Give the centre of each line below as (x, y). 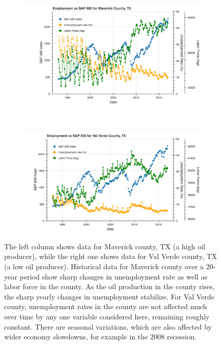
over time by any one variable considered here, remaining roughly (107, 316)
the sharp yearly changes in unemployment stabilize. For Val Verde (109, 296)
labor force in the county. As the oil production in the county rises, (109, 286)
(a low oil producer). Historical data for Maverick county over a (104, 266)
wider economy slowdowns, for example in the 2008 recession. (101, 337)
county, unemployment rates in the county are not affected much (106, 306)
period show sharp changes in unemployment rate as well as (114, 276)
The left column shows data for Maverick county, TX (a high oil (105, 246)
